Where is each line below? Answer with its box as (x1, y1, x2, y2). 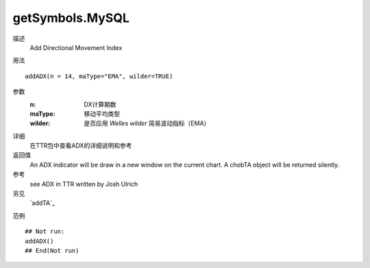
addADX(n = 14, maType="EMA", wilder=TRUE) (25, 72, 173, 80)
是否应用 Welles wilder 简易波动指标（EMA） (84, 119, 210, 127)
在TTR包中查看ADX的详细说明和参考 (29, 141, 132, 150)
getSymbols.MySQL (12, 10, 129, 25)
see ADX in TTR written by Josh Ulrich (29, 180, 138, 188)
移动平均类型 (84, 110, 120, 118)
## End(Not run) (25, 247, 79, 254)
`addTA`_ (29, 199, 55, 207)
